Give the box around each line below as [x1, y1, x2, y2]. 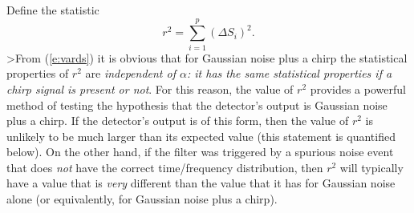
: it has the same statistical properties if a [186, 65, 392, 82]
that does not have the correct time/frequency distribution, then [6, 159, 323, 175]
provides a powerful [310, 80, 406, 97]
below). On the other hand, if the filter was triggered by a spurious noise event [6, 143, 394, 160]
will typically [339, 159, 404, 175]
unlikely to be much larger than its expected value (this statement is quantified [6, 127, 396, 144]
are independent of [85, 65, 176, 82]
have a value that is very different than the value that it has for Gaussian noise [6, 175, 396, 191]
